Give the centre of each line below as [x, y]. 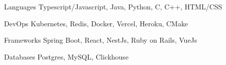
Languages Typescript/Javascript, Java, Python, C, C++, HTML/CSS [113, 6]
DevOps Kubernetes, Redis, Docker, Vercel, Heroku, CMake [96, 23]
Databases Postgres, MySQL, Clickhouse [66, 56]
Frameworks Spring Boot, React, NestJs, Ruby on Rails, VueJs [101, 40]
